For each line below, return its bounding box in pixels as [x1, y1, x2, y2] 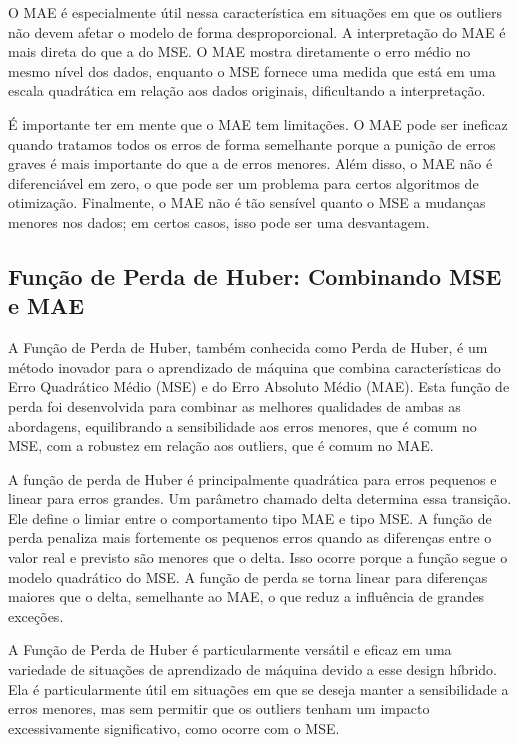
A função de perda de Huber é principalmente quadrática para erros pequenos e [8, 468, 497, 489]
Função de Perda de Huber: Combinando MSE [8, 260, 502, 291]
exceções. [8, 605, 64, 626]
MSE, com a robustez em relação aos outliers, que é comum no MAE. [8, 435, 434, 456]
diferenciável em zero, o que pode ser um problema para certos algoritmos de [8, 172, 479, 193]
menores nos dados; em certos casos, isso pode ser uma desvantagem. [8, 211, 430, 232]
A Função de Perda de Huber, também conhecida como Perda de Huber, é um [8, 337, 488, 358]
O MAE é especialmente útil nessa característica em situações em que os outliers [8, 2, 502, 22]
